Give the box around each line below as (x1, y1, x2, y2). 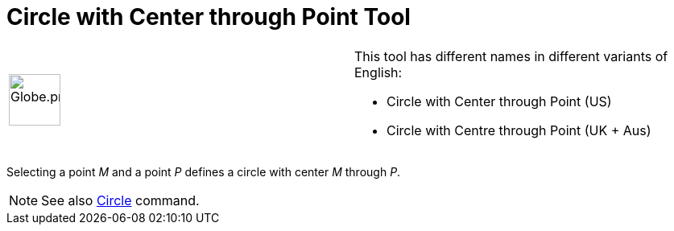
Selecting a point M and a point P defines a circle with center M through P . (6, 164, 401, 179)
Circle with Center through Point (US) (387, 93, 612, 109)
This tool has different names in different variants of (354, 47, 668, 64)
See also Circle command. (41, 192, 200, 208)
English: (354, 64, 403, 80)
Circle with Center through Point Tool (6, 3, 411, 31)
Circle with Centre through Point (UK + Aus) (387, 122, 651, 138)
